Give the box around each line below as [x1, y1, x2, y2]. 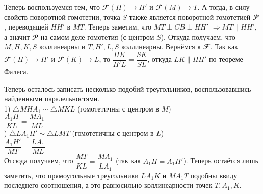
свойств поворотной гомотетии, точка [4, 11, 120, 22]
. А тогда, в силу [197, 2, 250, 12]
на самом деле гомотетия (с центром [40, 31, 154, 42]
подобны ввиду [190, 170, 238, 180]
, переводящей [4, 21, 48, 32]
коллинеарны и [39, 41, 86, 52]
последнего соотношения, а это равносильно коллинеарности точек [4, 180, 213, 190]
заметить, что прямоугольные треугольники [4, 170, 139, 180]
